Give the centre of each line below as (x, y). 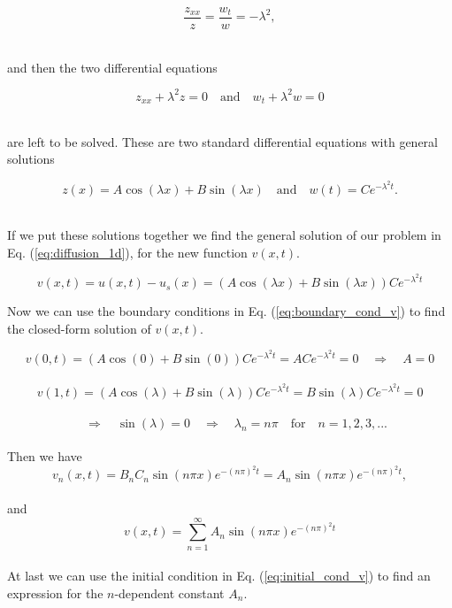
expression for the (55, 593)
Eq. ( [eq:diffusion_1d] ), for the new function (127, 252)
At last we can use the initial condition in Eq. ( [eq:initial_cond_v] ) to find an (219, 576)
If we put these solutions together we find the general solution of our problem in (224, 235)
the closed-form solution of (79, 328)
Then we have (45, 456)
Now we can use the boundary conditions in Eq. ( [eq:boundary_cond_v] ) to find (226, 311)
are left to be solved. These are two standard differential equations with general (222, 141)
